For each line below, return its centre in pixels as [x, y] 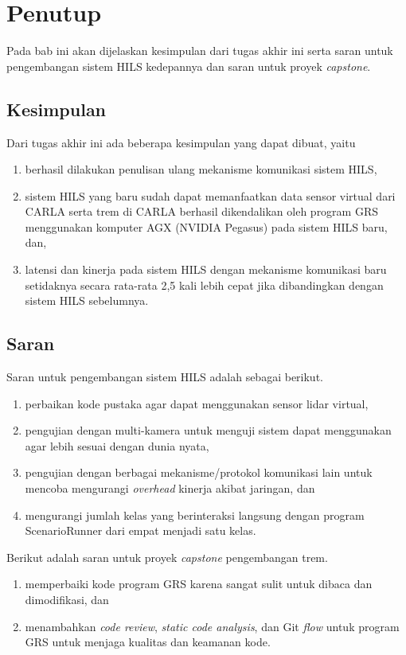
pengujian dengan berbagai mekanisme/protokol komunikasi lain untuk [199, 472]
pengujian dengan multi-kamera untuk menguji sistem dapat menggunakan [208, 430]
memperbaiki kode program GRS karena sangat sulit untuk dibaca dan [199, 584]
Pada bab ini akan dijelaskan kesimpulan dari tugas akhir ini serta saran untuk [200, 51]
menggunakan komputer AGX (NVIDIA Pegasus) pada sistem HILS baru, [206, 226]
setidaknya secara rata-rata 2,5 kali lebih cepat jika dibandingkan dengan [204, 285]
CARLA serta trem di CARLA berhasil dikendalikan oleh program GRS [202, 211]
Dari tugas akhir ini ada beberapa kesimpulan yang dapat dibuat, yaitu [181, 142]
